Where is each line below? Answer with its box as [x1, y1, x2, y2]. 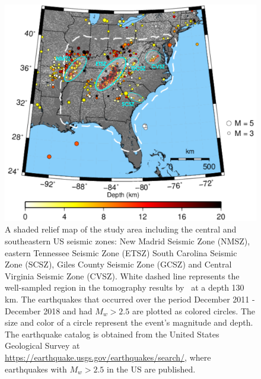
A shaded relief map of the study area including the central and [5, 223, 237, 235]
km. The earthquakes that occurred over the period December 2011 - [5, 292, 255, 305]
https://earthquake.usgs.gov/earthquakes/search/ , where [5, 351, 211, 363]
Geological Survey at [5, 339, 80, 352]
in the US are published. [107, 362, 196, 375]
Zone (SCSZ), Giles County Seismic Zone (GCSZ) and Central [5, 258, 232, 270]
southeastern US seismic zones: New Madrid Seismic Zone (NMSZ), [5, 234, 250, 247]
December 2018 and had [5, 304, 93, 317]
